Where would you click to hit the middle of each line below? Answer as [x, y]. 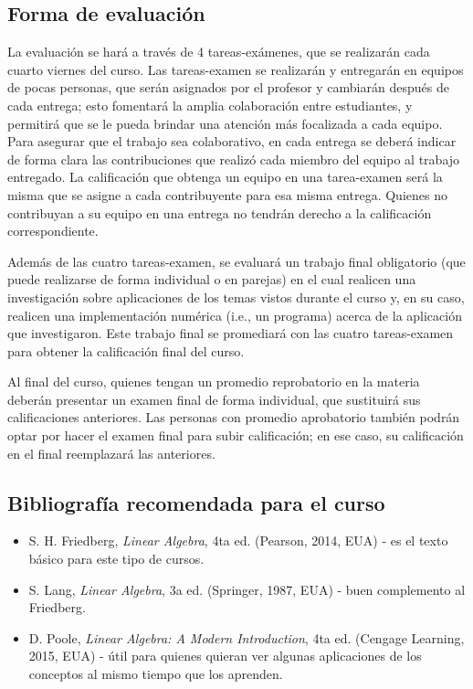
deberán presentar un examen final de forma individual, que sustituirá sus [214, 399]
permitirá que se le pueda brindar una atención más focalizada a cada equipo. [225, 123]
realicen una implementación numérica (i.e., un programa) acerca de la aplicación [235, 315]
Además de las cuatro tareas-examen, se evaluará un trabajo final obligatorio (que [236, 261]
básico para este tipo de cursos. [116, 559]
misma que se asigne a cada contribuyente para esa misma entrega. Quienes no [227, 194]
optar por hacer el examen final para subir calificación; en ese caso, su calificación [236, 435]
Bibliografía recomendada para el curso [196, 502]
